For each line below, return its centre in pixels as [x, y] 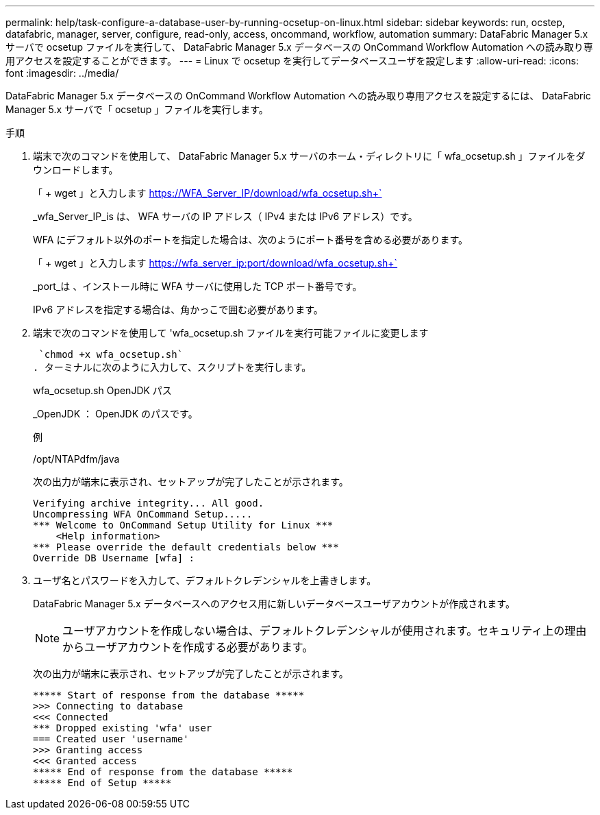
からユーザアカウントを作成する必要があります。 [188, 647]
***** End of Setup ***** [102, 783]
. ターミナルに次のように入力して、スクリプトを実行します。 [172, 367]
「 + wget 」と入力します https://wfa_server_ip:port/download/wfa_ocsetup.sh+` [215, 263]
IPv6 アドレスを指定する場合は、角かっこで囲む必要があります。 [178, 309]
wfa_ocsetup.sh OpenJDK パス [102, 390]
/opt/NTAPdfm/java [76, 459]
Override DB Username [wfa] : [114, 558]
